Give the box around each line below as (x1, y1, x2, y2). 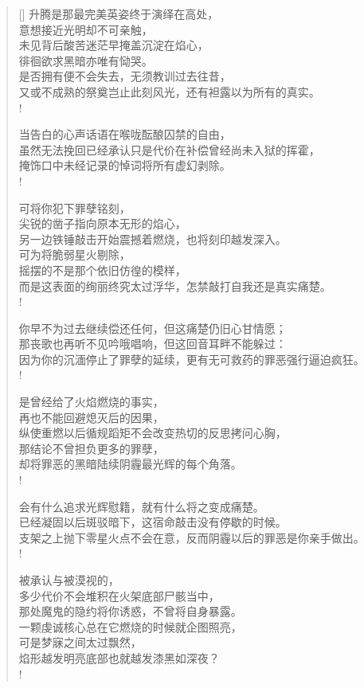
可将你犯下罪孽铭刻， (18, 199, 131, 216)
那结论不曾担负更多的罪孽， (18, 440, 164, 456)
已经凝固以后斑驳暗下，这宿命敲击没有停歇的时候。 (18, 514, 287, 530)
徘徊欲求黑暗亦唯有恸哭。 (18, 52, 153, 68)
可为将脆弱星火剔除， (18, 246, 131, 263)
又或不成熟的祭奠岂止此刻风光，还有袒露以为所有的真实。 (18, 83, 320, 100)
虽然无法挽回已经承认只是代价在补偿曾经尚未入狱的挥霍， (18, 141, 320, 158)
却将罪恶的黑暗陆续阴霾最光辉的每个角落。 (18, 455, 242, 472)
